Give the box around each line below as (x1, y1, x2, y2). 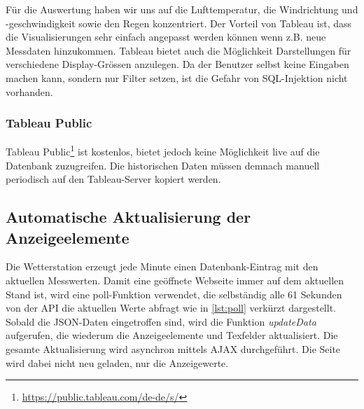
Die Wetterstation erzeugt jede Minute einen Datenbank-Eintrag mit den (6, 259, 318, 274)
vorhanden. (6, 84, 53, 99)
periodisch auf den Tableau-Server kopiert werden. (6, 172, 221, 186)
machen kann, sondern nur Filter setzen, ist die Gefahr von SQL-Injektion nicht (6, 70, 348, 85)
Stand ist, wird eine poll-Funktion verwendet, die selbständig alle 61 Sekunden (6, 286, 342, 301)
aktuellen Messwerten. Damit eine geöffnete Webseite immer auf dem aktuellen (6, 273, 344, 287)
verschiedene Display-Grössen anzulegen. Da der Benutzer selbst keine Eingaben (6, 57, 349, 71)
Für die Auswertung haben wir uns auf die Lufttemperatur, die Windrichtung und (6, 2, 358, 16)
